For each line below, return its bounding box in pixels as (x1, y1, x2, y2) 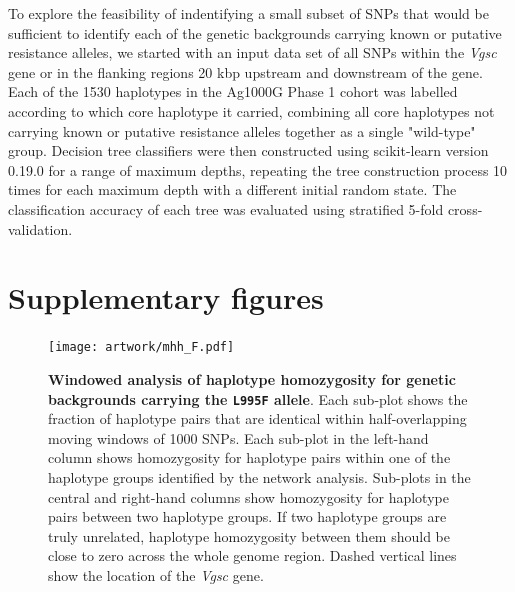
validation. (8, 218, 73, 239)
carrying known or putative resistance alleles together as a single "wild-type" (8, 120, 476, 141)
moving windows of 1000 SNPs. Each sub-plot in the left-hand (48, 427, 429, 448)
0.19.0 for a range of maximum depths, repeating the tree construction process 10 (8, 159, 508, 180)
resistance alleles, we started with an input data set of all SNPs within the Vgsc (8, 42, 497, 63)
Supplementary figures (8, 277, 324, 318)
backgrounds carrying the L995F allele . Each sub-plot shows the (48, 388, 468, 409)
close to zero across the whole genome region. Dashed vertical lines (48, 545, 457, 566)
